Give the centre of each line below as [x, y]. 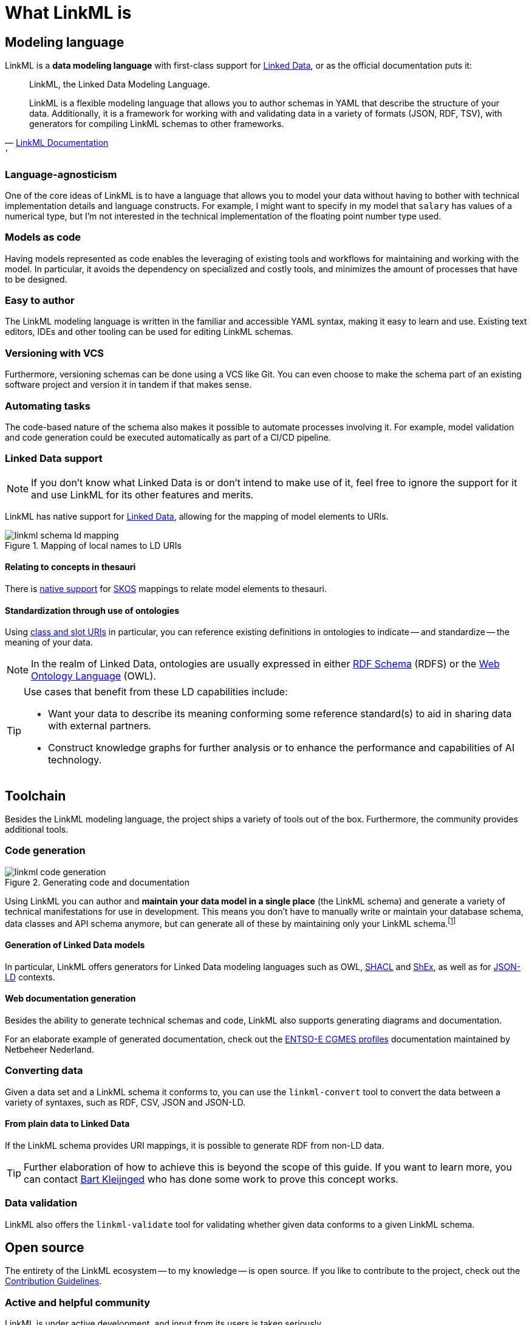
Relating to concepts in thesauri [70, 567]
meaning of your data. [49, 642]
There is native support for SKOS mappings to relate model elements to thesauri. [166, 588]
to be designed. [36, 279]
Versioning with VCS [55, 353]
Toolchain [36, 796]
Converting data [44, 1071]
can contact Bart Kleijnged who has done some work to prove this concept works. [211, 1179]
